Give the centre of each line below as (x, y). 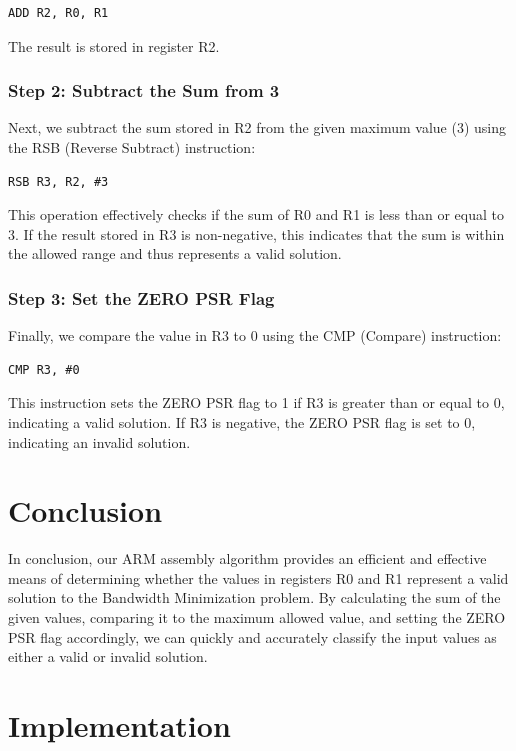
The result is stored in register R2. (114, 45)
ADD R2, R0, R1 (58, 13)
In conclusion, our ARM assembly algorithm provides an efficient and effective (247, 558)
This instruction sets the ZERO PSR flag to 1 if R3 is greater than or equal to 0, (256, 402)
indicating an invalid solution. (99, 441)
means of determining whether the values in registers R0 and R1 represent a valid (258, 577)
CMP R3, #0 (44, 369)
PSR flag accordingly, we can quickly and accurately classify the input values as (252, 636)
